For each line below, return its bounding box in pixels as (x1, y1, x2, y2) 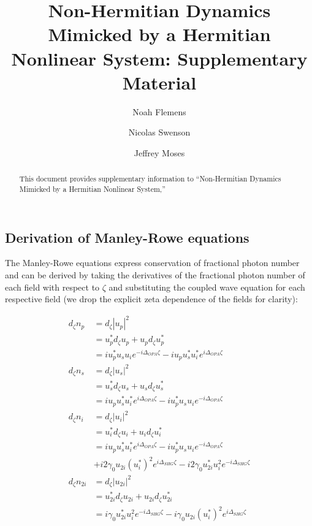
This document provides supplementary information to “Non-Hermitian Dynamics (19, 173, 281, 184)
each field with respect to (5, 280, 100, 293)
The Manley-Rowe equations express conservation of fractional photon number (5, 256, 300, 269)
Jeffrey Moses (134, 146, 185, 159)
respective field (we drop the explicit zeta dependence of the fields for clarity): (5, 292, 298, 305)
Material (122, 69, 197, 94)
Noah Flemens (132, 105, 186, 118)
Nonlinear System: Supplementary (11, 45, 308, 71)
